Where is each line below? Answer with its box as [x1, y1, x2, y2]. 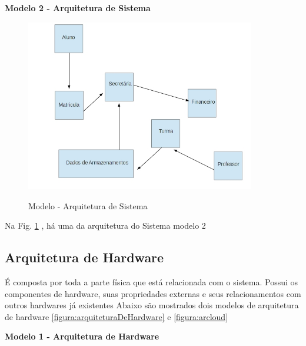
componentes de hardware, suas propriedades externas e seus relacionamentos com [5, 287, 301, 299]
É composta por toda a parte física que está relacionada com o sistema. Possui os [5, 276, 298, 288]
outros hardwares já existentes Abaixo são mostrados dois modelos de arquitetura [5, 299, 299, 311]
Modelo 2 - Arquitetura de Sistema [5, 2, 151, 14]
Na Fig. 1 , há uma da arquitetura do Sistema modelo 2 [5, 219, 206, 232]
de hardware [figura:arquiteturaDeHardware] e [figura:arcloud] [5, 310, 228, 322]
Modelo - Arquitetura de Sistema [28, 199, 148, 212]
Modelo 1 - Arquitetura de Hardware [5, 330, 159, 342]
